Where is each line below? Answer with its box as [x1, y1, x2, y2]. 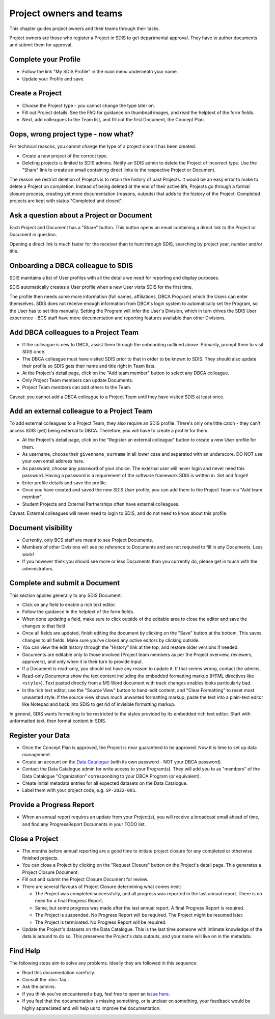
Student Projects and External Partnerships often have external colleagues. [22, 501, 180, 507]
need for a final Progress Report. [35, 898, 104, 904]
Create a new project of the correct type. [22, 153, 108, 159]
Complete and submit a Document [9, 579, 120, 588]
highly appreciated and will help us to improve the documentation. [22, 1005, 161, 1011]
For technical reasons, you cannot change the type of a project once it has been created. [9, 143, 196, 150]
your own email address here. [22, 458, 85, 464]
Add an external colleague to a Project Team [9, 407, 153, 416]
